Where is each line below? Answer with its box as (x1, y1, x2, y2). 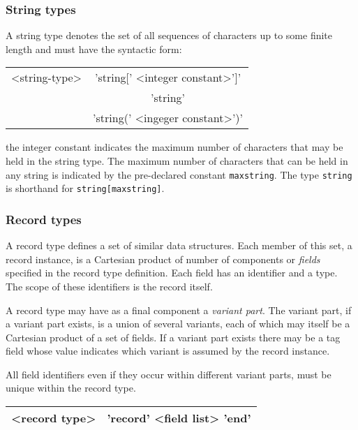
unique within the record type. (6, 380, 136, 395)
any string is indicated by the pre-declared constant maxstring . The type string (6, 167, 352, 181)
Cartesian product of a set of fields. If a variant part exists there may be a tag (6, 329, 341, 344)
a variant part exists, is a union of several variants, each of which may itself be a (6, 316, 350, 331)
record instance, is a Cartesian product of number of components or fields (6, 251, 320, 266)
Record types (6, 210, 82, 228)
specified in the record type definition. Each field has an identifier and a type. (6, 265, 338, 280)
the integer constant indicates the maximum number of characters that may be (6, 140, 343, 154)
